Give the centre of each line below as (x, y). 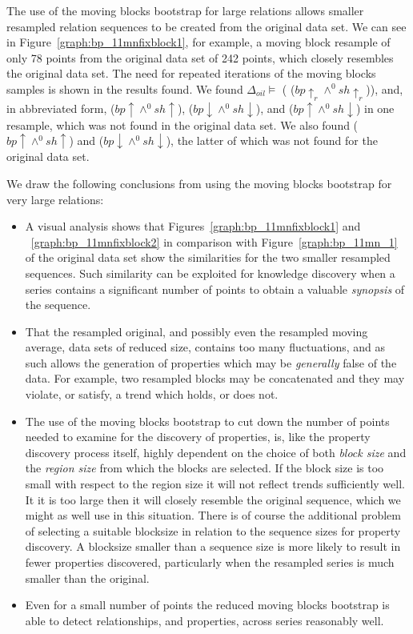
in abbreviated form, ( (61, 108)
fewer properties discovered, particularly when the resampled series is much (210, 562)
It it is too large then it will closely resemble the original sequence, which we (213, 499)
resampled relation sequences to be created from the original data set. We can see (206, 26)
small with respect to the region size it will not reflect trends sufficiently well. (215, 484)
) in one (375, 108)
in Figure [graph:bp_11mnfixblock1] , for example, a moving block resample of (198, 42)
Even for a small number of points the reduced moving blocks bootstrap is (207, 605)
